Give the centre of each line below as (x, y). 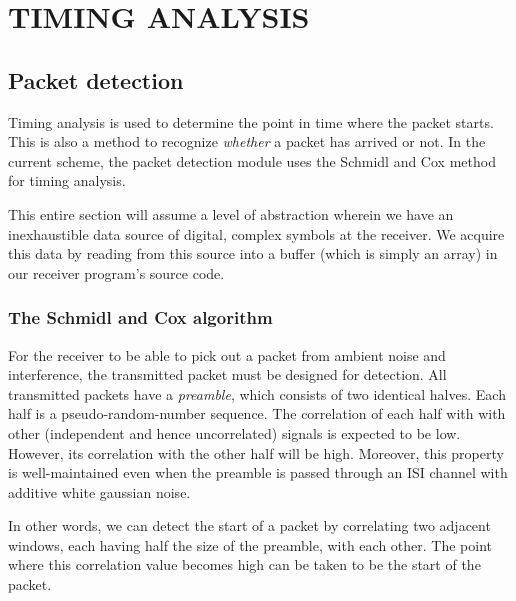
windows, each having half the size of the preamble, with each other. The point (250, 544)
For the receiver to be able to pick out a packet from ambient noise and (227, 354)
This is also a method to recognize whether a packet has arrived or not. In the (247, 141)
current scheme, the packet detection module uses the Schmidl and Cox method (252, 160)
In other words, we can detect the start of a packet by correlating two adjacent (249, 525)
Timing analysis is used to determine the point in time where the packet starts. (251, 121)
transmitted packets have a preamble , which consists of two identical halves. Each (257, 393)
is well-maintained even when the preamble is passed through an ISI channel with (258, 472)
